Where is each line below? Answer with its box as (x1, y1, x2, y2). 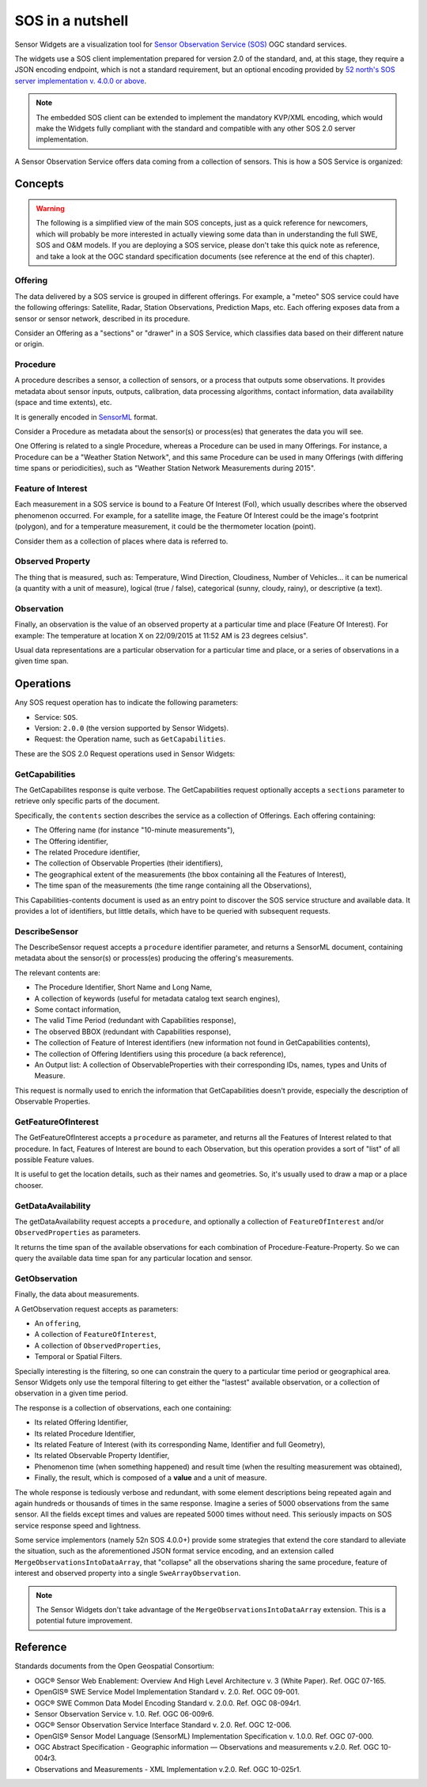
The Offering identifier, (34, 836, 108, 846)
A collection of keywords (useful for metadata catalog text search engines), (34, 994, 281, 1003)
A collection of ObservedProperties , (34, 1341, 161, 1350)
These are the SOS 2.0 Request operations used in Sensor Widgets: (14, 748, 236, 759)
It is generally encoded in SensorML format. (14, 412, 158, 422)
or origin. (14, 339, 45, 349)
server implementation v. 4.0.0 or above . (14, 76, 146, 85)
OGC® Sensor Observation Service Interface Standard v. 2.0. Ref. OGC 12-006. (34, 1721, 292, 1730)
